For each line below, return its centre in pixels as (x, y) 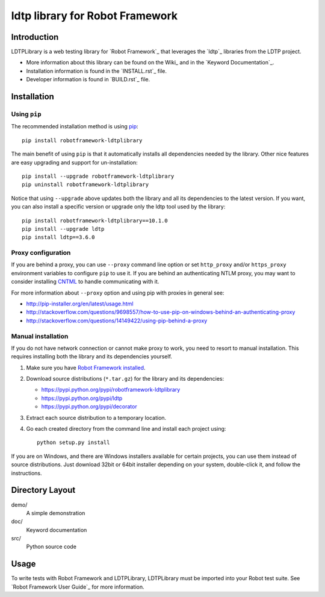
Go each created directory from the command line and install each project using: (126, 429)
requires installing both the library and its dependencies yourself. (92, 357)
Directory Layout (43, 490)
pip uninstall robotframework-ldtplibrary (85, 185)
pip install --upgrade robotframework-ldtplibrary (98, 176)
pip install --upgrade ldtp (63, 229)
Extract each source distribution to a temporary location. (96, 417)
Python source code (51, 547)
